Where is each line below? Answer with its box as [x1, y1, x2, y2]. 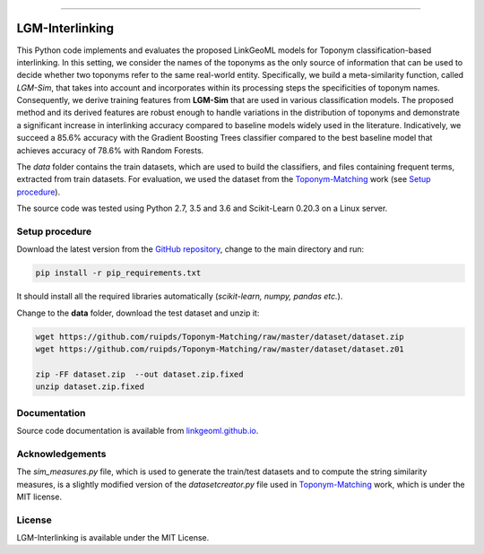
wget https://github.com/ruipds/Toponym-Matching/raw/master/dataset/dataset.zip [35, 332, 405, 342]
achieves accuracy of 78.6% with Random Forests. [16, 144, 204, 156]
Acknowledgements [16, 447, 107, 460]
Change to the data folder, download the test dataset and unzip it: [16, 307, 260, 318]
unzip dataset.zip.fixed [35, 382, 145, 392]
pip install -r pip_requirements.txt [35, 268, 202, 278]
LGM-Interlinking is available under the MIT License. [16, 532, 210, 543]
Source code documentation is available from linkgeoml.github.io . [16, 425, 259, 436]
